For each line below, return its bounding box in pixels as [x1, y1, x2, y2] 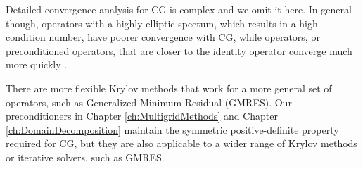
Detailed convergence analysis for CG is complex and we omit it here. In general [6, 2, 352, 16]
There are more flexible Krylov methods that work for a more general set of [6, 80, 332, 95]
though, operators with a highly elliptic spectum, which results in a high [6, 15, 318, 30]
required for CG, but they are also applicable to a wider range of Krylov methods [6, 136, 357, 151]
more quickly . [6, 57, 68, 72]
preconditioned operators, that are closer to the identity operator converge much [6, 43, 352, 58]
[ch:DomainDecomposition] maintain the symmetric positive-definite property [6, 122, 339, 137]
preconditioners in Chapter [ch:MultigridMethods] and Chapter [6, 108, 278, 123]
